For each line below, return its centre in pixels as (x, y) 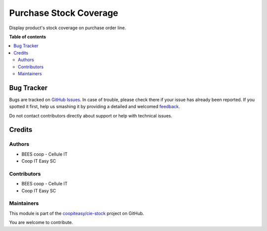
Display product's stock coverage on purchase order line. (67, 28)
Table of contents (28, 37)
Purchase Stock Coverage (64, 13)
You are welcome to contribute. (41, 223)
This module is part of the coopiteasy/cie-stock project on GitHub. (77, 213)
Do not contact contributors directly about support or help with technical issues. (91, 115)
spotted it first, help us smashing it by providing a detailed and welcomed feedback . (95, 107)
